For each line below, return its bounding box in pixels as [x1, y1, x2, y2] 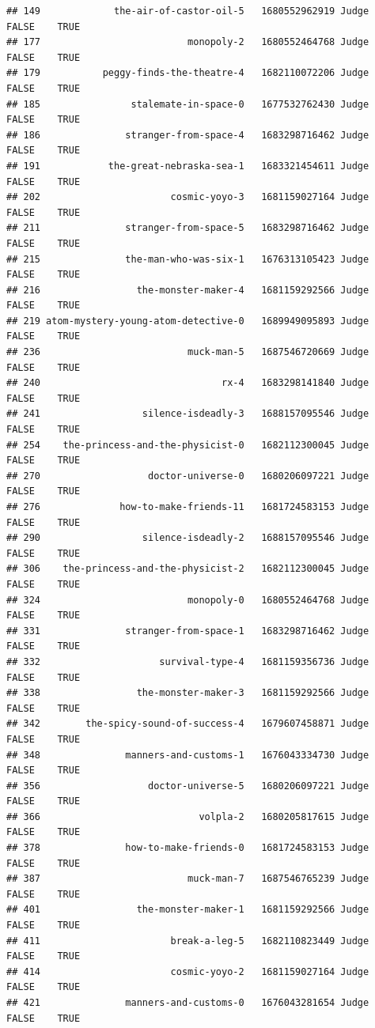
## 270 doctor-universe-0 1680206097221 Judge [6, 470, 369, 482]
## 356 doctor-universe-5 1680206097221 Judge [6, 780, 369, 792]
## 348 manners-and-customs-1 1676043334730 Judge [6, 749, 369, 761]
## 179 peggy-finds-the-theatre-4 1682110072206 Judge [6, 67, 369, 79]
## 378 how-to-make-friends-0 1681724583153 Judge [6, 842, 369, 854]
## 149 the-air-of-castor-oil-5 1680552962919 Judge [6, 6, 369, 17]
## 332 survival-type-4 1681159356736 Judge [6, 656, 369, 667]
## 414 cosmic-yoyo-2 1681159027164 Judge [6, 966, 369, 977]
